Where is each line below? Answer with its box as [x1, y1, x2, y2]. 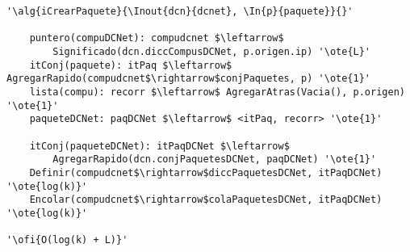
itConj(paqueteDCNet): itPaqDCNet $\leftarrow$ [29, 140, 290, 152]
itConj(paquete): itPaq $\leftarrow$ [29, 59, 232, 71]
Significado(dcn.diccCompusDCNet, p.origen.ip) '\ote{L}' [52, 45, 371, 57]
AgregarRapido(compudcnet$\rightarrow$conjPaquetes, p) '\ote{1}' [6, 73, 371, 85]
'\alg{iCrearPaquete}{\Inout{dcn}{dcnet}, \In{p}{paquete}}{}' [6, 6, 354, 17]
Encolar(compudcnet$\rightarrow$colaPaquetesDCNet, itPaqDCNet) [29, 194, 383, 206]
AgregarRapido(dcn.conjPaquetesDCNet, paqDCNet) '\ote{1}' [52, 153, 377, 166]
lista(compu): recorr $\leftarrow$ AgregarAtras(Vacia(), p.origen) [29, 86, 405, 98]
